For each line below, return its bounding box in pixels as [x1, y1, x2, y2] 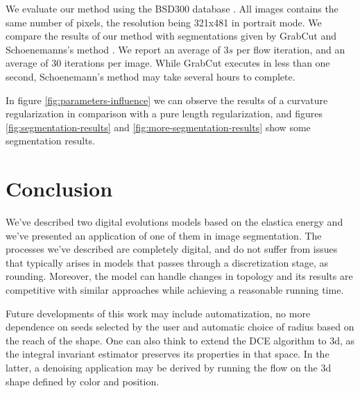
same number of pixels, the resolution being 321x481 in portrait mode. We [6, 15, 322, 29]
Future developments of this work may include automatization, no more [6, 306, 311, 320]
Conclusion [6, 174, 113, 203]
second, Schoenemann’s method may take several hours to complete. [6, 69, 295, 83]
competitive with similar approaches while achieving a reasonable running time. [6, 283, 344, 297]
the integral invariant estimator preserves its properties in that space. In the [6, 346, 329, 361]
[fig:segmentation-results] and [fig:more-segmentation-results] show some [6, 119, 311, 134]
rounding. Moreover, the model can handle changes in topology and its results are [6, 269, 353, 283]
